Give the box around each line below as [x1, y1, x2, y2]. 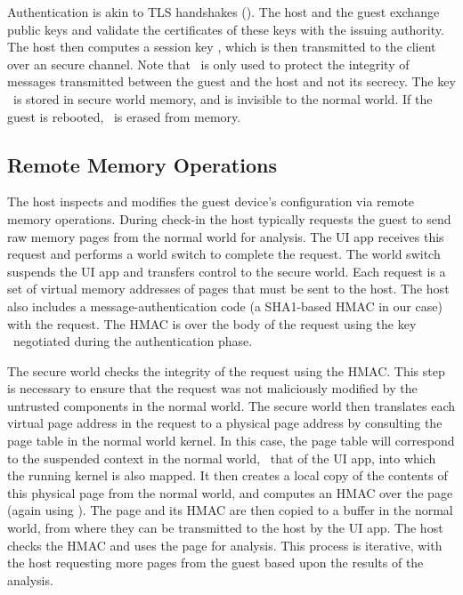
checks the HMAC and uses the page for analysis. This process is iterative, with [7, 535, 443, 554]
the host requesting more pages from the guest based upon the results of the [7, 553, 424, 572]
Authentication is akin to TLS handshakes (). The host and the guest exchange [7, 3, 440, 20]
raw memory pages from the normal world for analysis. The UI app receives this [7, 227, 444, 245]
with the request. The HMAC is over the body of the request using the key [7, 314, 417, 333]
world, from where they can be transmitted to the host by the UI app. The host [7, 519, 443, 537]
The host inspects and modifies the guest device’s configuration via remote [7, 192, 415, 211]
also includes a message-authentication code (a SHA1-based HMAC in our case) [7, 296, 443, 315]
